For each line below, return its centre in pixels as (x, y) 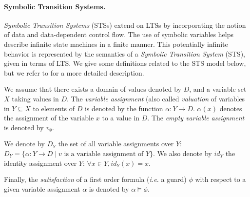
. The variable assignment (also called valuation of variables (156, 98)
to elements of (54, 108)
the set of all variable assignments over (116, 144)
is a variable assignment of (104, 154)
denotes (231, 108)
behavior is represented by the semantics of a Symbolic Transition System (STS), (125, 53)
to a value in (121, 118)
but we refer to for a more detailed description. (74, 72)
